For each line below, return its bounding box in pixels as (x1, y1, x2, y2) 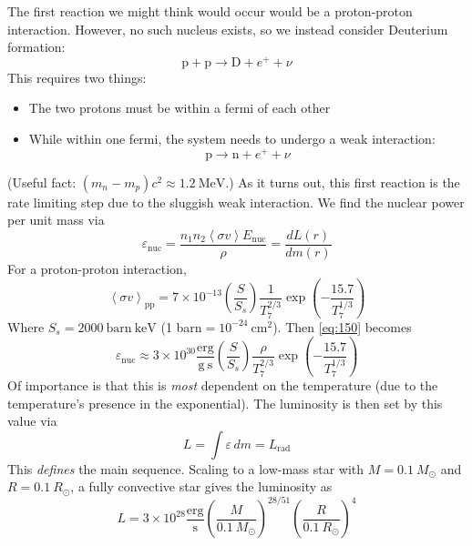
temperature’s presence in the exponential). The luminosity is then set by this (7, 393, 443, 412)
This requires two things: (7, 67, 147, 86)
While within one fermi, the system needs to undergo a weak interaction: (28, 129, 436, 148)
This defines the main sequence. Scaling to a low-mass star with (7, 459, 364, 478)
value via (7, 411, 57, 430)
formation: (7, 37, 66, 56)
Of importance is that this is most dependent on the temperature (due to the (7, 375, 438, 394)
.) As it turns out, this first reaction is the (225, 172, 460, 191)
